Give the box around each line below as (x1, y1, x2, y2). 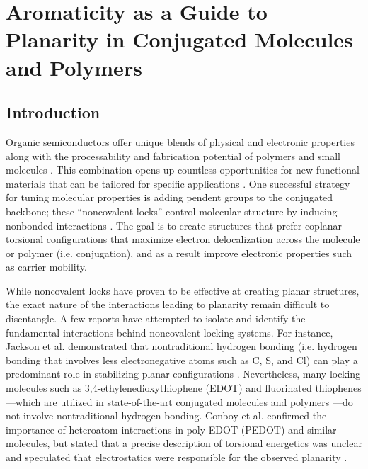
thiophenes (315, 380, 362, 395)
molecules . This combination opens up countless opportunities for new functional (6, 162, 360, 177)
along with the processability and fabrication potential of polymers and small (6, 148, 340, 163)
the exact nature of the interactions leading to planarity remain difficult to (6, 297, 330, 312)
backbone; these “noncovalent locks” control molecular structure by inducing (6, 203, 338, 218)
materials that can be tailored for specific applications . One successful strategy (6, 176, 350, 191)
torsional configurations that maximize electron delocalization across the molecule (6, 232, 360, 247)
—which (6, 394, 41, 409)
